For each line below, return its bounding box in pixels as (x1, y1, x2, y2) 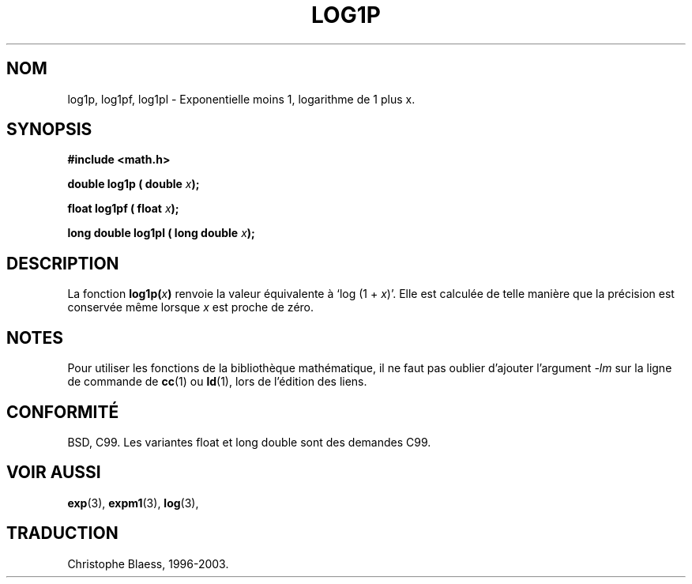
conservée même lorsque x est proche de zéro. (67, 300, 314, 315)
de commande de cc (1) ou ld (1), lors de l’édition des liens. (67, 375, 367, 389)
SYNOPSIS (6, 119, 92, 140)
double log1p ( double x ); (67, 177, 200, 191)
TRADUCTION (6, 523, 118, 544)
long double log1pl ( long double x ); (67, 226, 255, 240)
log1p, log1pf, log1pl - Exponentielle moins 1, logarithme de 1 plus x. (67, 92, 416, 106)
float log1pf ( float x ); (67, 202, 179, 216)
